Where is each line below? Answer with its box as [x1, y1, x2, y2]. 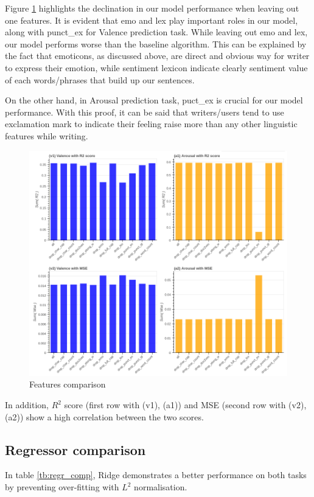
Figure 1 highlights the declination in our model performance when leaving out [5, 2, 299, 14]
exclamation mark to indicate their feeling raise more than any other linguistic [5, 117, 298, 130]
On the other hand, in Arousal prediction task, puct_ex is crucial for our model [5, 94, 303, 106]
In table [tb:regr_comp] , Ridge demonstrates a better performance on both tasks [5, 468, 307, 481]
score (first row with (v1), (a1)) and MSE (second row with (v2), [64, 398, 307, 411]
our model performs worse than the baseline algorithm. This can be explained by [5, 37, 307, 50]
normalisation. [134, 481, 187, 493]
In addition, [5, 398, 49, 411]
